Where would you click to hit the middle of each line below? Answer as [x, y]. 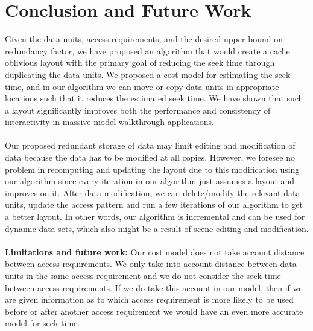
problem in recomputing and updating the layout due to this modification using [152, 169]
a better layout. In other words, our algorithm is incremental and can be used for [155, 217]
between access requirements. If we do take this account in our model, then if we [154, 287]
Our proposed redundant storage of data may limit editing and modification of [150, 145]
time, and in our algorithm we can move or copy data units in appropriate [142, 86]
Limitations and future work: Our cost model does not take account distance [155, 252]
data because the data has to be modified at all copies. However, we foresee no [150, 157]
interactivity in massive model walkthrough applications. [109, 122]
